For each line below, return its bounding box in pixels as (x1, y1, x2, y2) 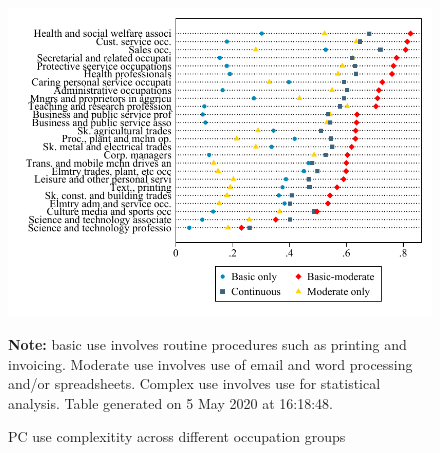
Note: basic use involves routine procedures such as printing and (8, 333, 407, 354)
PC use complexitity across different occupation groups (8, 426, 346, 447)
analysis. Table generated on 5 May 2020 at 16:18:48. (8, 392, 333, 413)
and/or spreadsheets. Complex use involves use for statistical (8, 373, 381, 394)
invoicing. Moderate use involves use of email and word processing (8, 353, 413, 374)
